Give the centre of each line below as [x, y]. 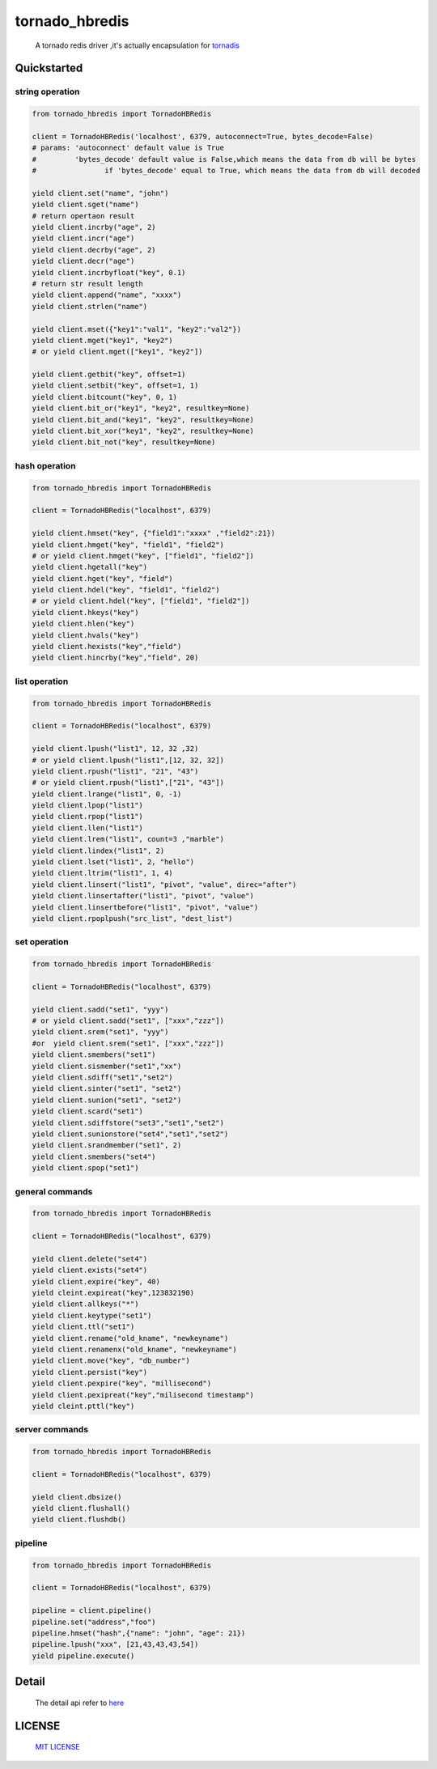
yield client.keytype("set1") [92, 1315]
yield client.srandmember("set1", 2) [107, 1145]
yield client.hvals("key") [85, 635]
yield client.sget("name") [85, 205]
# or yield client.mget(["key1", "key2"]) [117, 352]
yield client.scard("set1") [87, 1111]
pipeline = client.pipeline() [92, 1611]
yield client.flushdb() [79, 1520]
